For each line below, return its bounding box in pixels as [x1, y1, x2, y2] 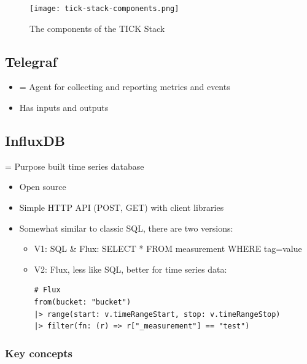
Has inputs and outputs [19, 101, 109, 114]
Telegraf [5, 51, 57, 70]
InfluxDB [5, 131, 65, 150]
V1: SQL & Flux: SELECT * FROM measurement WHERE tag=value [34, 242, 302, 255]
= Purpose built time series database [5, 159, 144, 172]
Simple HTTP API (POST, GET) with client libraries [19, 201, 224, 214]
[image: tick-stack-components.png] [29, 4, 179, 13]
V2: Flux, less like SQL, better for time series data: [34, 262, 227, 275]
